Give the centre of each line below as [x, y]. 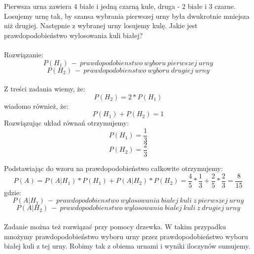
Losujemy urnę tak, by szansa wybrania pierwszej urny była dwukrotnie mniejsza [127, 16]
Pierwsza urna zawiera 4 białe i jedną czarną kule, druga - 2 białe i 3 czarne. [120, 6]
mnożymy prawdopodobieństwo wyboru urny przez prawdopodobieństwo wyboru [126, 236]
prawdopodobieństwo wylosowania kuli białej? [73, 35]
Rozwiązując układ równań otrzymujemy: [67, 123]
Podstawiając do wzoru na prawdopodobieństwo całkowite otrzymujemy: [113, 168]
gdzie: [13, 192]
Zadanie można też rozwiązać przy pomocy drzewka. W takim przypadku [115, 226]
